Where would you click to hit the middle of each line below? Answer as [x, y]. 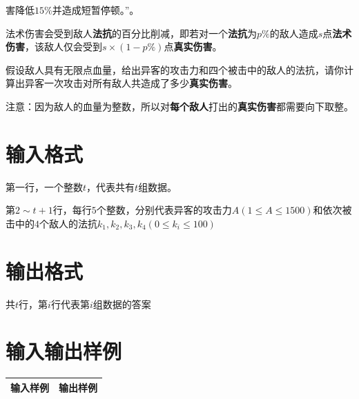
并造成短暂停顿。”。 [96, 10]
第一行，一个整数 [44, 186]
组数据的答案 [122, 304]
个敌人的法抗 [68, 223]
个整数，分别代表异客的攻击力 [164, 210]
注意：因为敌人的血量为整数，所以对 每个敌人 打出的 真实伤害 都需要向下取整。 [179, 106]
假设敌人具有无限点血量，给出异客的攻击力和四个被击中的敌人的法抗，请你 [175, 69]
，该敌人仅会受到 [64, 47]
